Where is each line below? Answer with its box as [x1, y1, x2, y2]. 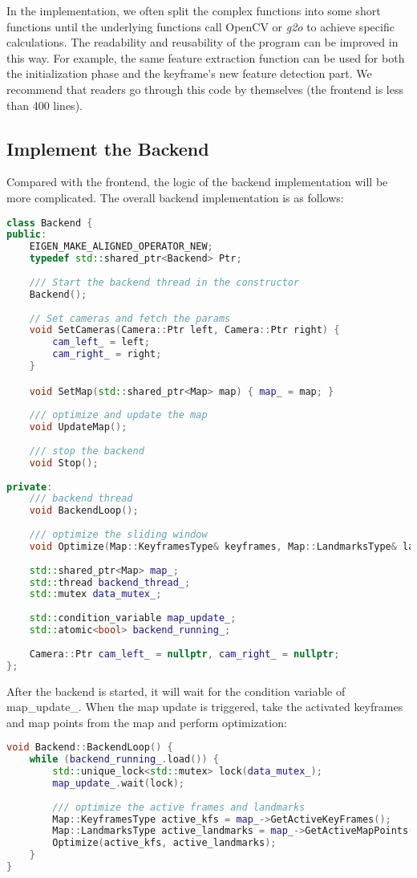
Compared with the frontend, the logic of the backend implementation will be [6, 173, 388, 190]
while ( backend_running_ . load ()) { [29, 754, 219, 766]
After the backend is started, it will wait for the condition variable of [6, 682, 346, 699]
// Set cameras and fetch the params [29, 312, 231, 324]
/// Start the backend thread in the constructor [29, 276, 300, 288]
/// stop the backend [29, 445, 144, 457]
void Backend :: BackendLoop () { [6, 742, 173, 754]
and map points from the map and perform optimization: [6, 713, 287, 730]
